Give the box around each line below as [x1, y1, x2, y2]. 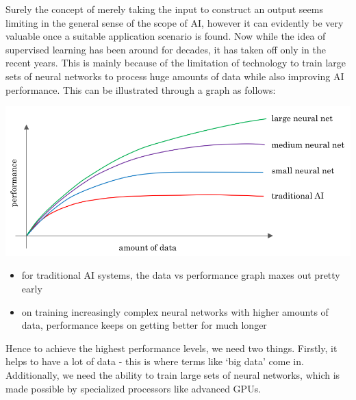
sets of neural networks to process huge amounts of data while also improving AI [5, 68, 344, 83]
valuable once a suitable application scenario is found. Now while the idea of [5, 29, 326, 43]
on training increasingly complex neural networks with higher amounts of [21, 304, 329, 318]
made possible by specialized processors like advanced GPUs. [5, 381, 262, 395]
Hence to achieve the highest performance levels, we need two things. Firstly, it [5, 340, 338, 355]
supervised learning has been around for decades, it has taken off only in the [5, 42, 327, 56]
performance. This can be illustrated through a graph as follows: [5, 82, 276, 97]
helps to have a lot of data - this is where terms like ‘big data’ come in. [5, 354, 304, 368]
